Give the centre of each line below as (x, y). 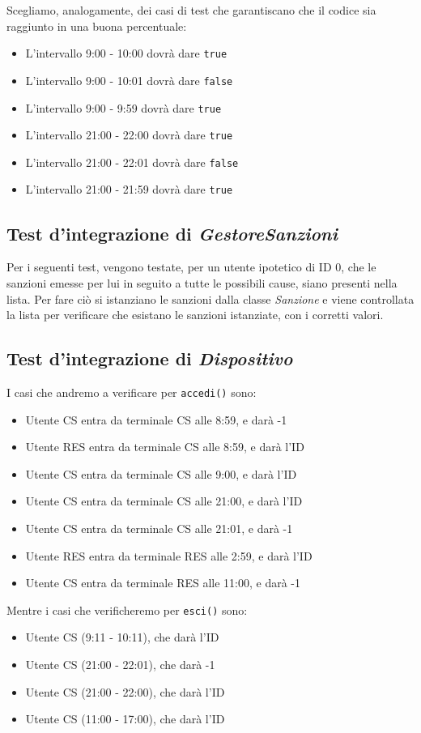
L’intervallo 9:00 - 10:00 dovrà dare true (126, 53)
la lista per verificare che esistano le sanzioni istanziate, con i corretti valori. (195, 315)
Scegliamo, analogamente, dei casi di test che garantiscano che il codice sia (191, 10)
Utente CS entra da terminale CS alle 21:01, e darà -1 (159, 528)
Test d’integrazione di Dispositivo (150, 358)
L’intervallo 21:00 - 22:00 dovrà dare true (129, 135)
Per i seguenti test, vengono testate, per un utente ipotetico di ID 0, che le (191, 267)
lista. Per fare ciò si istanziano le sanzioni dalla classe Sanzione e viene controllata (210, 298)
